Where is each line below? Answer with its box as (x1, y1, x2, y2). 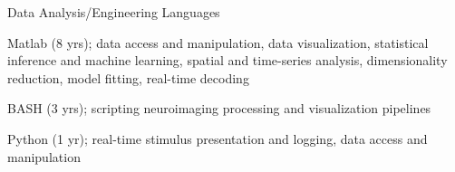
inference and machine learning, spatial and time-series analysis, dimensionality (7, 51, 448, 70)
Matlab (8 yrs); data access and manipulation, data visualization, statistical (7, 33, 429, 52)
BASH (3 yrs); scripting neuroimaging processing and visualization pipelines (7, 99, 431, 118)
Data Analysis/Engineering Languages (7, 3, 220, 21)
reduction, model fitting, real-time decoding (7, 68, 249, 87)
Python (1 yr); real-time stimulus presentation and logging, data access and (7, 129, 428, 148)
